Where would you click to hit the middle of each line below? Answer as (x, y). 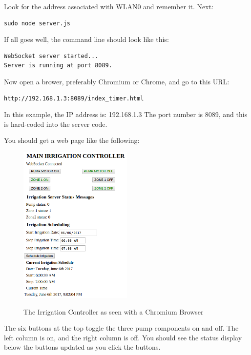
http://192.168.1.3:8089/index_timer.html (74, 98)
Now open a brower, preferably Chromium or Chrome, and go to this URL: (117, 81)
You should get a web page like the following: (72, 140)
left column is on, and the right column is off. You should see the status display (123, 337)
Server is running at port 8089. (58, 66)
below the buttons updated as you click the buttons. (82, 347)
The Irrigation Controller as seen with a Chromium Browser (114, 311)
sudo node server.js (37, 23)
